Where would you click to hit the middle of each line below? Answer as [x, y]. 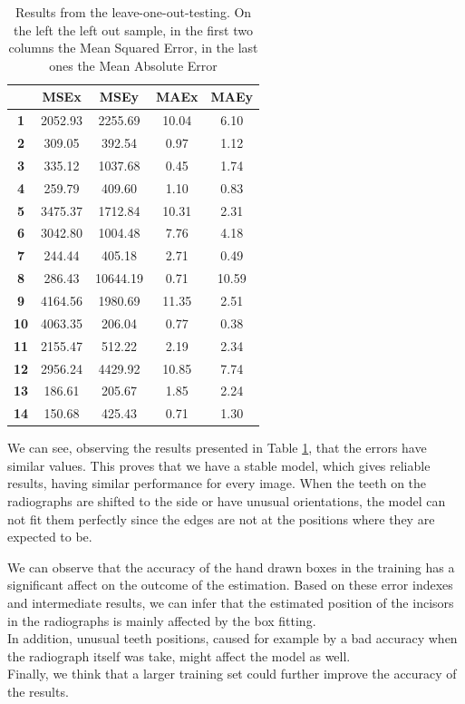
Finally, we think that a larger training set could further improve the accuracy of [232, 674]
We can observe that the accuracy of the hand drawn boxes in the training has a [231, 567]
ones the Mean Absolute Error [133, 65]
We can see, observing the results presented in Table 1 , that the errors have [217, 448]
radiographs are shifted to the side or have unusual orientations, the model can [227, 501]
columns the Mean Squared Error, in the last [133, 48]
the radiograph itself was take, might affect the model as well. [179, 655]
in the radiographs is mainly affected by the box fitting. [162, 620]
